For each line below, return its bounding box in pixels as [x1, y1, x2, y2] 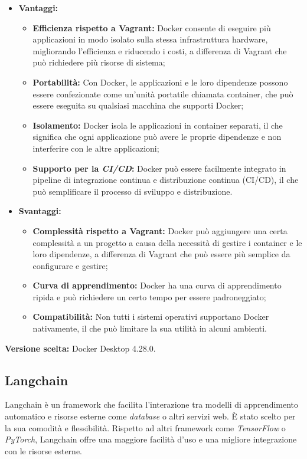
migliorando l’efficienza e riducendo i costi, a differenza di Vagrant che [32, 44, 287, 57]
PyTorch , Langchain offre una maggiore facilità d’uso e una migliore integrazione [5, 433, 297, 445]
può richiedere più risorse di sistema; [32, 56, 165, 68]
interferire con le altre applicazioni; [32, 142, 159, 154]
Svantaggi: [18, 205, 61, 217]
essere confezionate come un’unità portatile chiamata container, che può [32, 87, 293, 100]
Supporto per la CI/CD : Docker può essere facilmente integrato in [32, 162, 286, 174]
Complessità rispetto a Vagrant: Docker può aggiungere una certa [32, 224, 288, 237]
